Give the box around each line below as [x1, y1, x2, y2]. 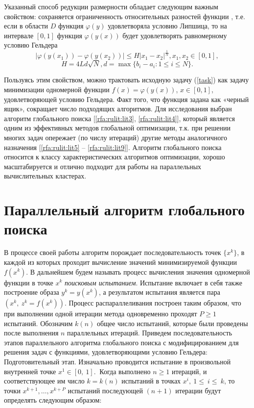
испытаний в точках [121, 376, 181, 386]
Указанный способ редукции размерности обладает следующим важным [4, 1, 218, 11]
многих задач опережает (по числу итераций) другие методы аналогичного [4, 132, 227, 143]
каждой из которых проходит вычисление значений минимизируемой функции [4, 256, 237, 267]
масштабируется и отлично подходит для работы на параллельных [4, 161, 202, 171]
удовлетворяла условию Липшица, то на [108, 21, 227, 31]
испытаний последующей [68, 385, 143, 395]
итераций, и [171, 366, 207, 376]
